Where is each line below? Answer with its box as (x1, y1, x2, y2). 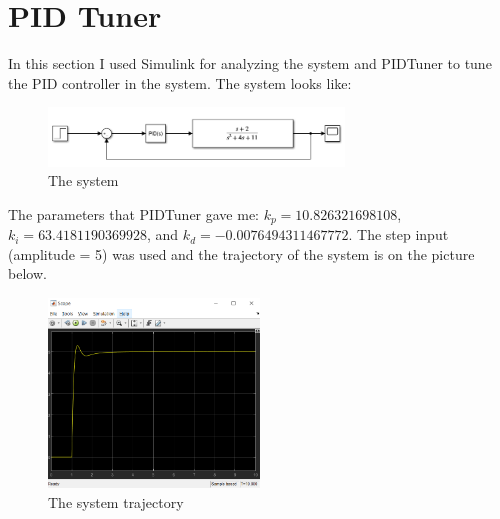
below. (8, 263, 47, 284)
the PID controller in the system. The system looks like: (8, 72, 352, 93)
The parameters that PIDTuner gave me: (8, 203, 260, 224)
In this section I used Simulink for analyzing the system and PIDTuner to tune (8, 53, 492, 74)
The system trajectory (48, 491, 184, 512)
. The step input (348, 224, 449, 245)
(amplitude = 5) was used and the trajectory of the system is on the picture (8, 243, 475, 264)
